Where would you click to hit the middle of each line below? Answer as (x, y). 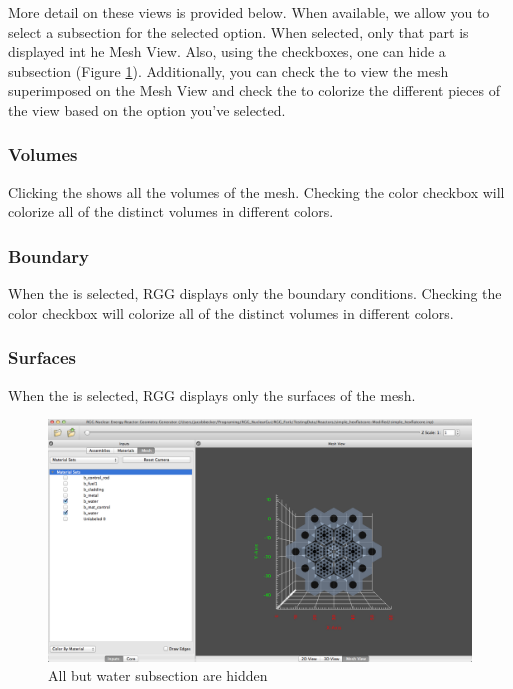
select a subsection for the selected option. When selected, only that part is (238, 31)
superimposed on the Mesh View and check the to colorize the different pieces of (254, 90)
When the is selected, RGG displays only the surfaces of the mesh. (212, 394)
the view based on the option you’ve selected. (147, 109)
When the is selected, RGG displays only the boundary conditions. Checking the (255, 293)
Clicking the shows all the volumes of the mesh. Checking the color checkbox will (256, 191)
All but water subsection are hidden (158, 675)
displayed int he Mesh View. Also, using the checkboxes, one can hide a (227, 51)
